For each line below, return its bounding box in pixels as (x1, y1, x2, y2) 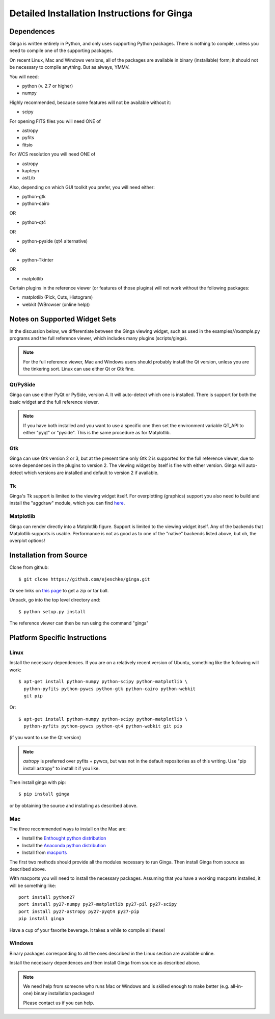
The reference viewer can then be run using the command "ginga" (9, 620, 149, 626)
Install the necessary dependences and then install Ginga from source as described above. (9, 960, 201, 966)
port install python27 (18, 895, 75, 900)
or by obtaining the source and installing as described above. (9, 802, 138, 808)
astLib (22, 175, 35, 181)
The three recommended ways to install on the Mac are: (9, 826, 127, 832)
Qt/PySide (9, 381, 36, 388)
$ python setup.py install (18, 609, 86, 614)
